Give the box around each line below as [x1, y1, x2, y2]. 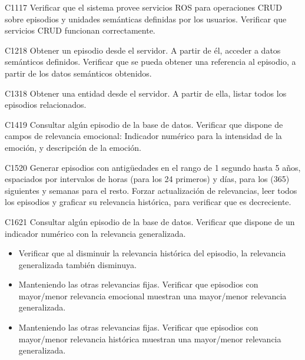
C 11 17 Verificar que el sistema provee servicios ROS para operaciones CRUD [5, 1, 282, 13]
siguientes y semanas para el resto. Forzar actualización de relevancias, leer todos [5, 184, 297, 196]
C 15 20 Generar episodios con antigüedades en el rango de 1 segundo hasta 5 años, [5, 161, 301, 173]
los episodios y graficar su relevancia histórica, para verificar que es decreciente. [5, 196, 291, 208]
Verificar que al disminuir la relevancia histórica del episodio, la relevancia [18, 247, 286, 259]
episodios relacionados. [5, 98, 87, 111]
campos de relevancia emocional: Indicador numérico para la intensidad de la [5, 130, 282, 142]
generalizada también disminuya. [18, 258, 137, 270]
